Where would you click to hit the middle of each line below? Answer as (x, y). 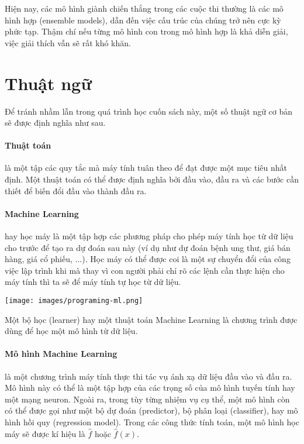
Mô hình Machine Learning (61, 354)
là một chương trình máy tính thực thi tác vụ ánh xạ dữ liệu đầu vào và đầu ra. (148, 376)
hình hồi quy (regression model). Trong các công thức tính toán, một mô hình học (152, 422)
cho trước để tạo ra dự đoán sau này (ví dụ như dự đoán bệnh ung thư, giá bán (148, 247)
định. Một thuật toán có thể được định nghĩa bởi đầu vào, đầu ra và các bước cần (152, 179)
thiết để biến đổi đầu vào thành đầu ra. (76, 190)
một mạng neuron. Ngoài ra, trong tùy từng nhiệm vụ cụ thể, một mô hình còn (147, 399)
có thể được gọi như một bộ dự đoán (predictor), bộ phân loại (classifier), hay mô (151, 410)
